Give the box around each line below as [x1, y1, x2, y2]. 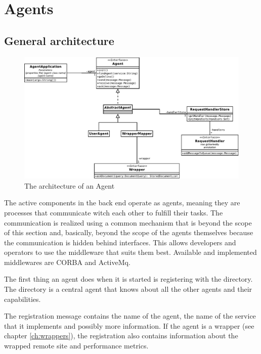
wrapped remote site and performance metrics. [4, 340, 149, 351]
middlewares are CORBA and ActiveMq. [4, 256, 130, 267]
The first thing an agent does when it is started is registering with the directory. [4, 274, 253, 284]
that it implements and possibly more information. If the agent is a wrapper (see [4, 320, 254, 331]
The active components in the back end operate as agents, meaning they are [4, 197, 240, 208]
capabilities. [4, 293, 41, 304]
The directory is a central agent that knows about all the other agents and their [4, 284, 252, 294]
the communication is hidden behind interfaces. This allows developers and [4, 237, 236, 247]
